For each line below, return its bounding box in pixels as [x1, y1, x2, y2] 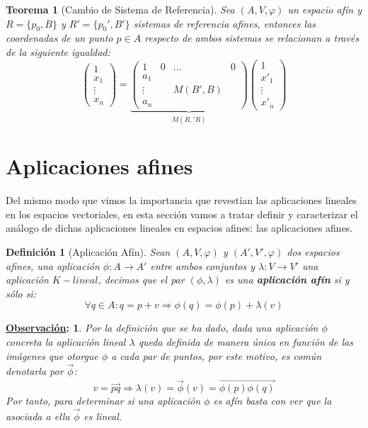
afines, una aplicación [6, 258, 100, 273]
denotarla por [6, 364, 64, 378]
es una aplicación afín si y [224, 272, 350, 287]
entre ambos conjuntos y [150, 258, 255, 273]
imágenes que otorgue [6, 348, 98, 363]
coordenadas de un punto [6, 30, 113, 45]
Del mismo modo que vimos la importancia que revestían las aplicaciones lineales [6, 193, 357, 208]
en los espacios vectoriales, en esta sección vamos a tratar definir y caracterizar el [6, 206, 358, 221]
